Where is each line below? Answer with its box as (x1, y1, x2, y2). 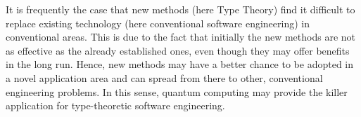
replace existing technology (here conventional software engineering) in (6, 15, 310, 30)
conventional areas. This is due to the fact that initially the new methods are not (6, 29, 355, 44)
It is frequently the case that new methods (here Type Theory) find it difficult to (6, 2, 355, 16)
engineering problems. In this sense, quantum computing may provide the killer (6, 84, 348, 99)
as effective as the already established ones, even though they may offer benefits (6, 43, 350, 57)
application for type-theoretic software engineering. (6, 98, 225, 113)
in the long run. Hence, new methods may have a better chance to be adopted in (6, 57, 354, 71)
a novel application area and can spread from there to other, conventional (6, 70, 323, 85)
